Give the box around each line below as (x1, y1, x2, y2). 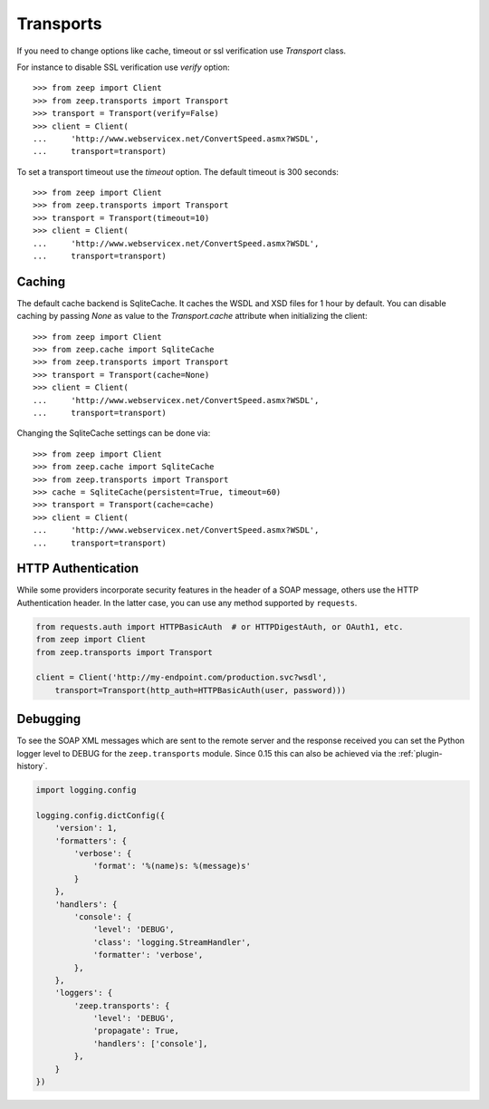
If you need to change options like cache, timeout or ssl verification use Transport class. (16, 45, 347, 56)
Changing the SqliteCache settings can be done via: (16, 428, 211, 439)
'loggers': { (54, 988, 113, 998)
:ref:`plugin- (398, 747, 443, 758)
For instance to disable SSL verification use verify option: (16, 62, 230, 72)
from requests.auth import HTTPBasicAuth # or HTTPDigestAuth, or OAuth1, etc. (35, 622, 404, 632)
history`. (16, 761, 48, 772)
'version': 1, (54, 823, 118, 834)
